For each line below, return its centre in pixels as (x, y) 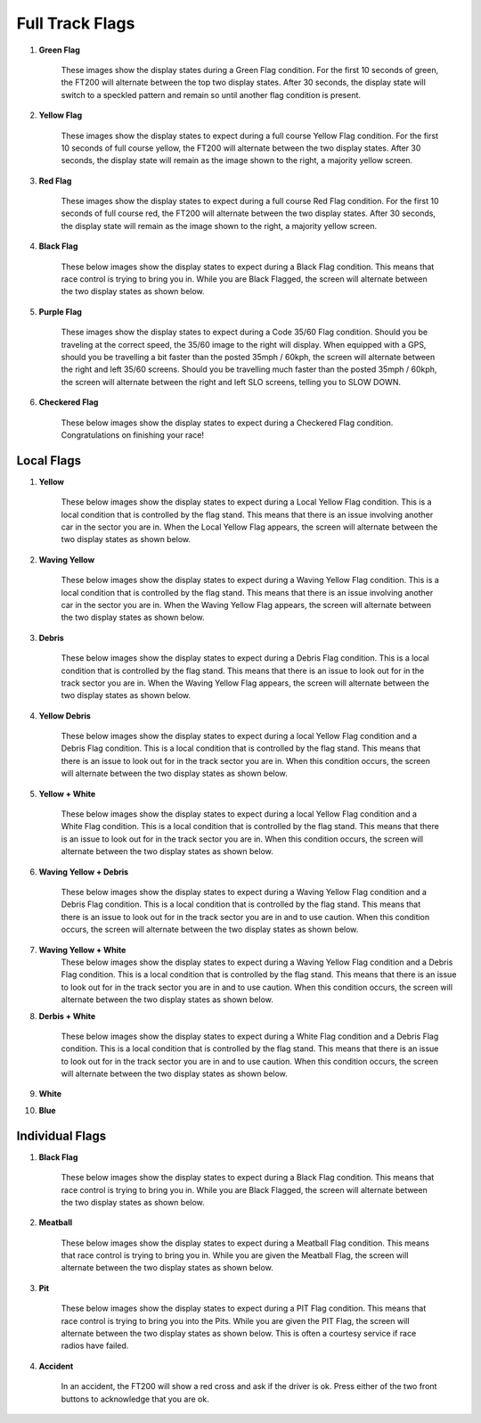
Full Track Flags (76, 23)
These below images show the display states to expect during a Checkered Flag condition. (227, 423)
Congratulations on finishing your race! (133, 435)
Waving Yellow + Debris (84, 872)
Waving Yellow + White (82, 950)
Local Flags (49, 461)
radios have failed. (95, 1345)
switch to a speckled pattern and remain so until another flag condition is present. (211, 95)
